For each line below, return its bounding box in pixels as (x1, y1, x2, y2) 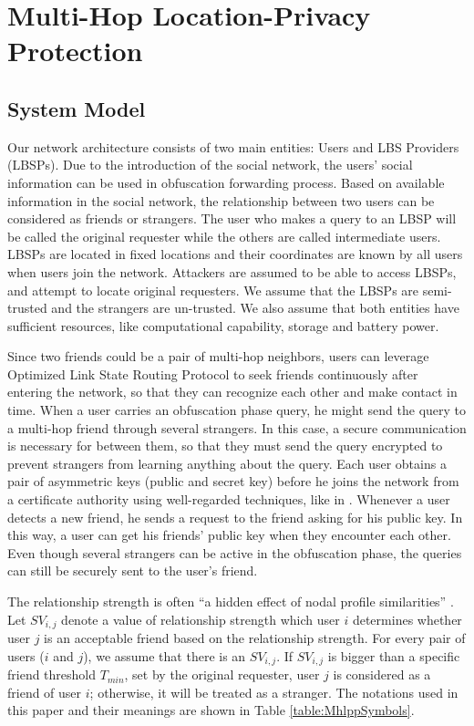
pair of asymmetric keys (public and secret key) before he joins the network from (7, 472, 459, 491)
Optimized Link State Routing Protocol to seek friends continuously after (7, 364, 418, 383)
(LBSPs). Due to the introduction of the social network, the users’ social (7, 155, 413, 174)
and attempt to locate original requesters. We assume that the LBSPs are (7, 280, 419, 299)
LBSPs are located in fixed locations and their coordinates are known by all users (7, 244, 463, 264)
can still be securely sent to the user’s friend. (7, 561, 258, 580)
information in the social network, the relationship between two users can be (7, 191, 435, 210)
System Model (7, 94, 146, 122)
